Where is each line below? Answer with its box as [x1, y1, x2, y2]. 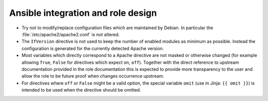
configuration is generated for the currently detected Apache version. [21, 45, 164, 51]
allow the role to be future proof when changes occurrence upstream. [21, 73, 165, 79]
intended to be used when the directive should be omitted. [21, 87, 141, 93]
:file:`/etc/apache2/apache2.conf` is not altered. [21, 31, 120, 37]
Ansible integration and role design [9, 7, 157, 18]
